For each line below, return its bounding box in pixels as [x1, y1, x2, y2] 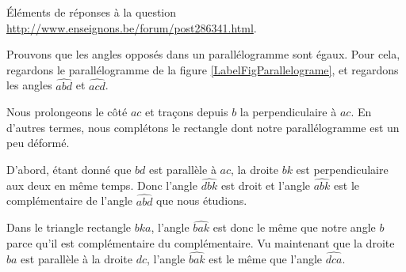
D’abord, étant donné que [6, 161, 132, 177]
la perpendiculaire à [239, 104, 337, 120]
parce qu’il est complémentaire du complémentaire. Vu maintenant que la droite [6, 235, 395, 251]
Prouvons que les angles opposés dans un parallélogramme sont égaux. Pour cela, [6, 46, 400, 62]
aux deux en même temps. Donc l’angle [6, 176, 197, 193]
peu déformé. [6, 134, 70, 151]
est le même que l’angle [209, 250, 323, 266]
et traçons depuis [145, 104, 228, 120]
